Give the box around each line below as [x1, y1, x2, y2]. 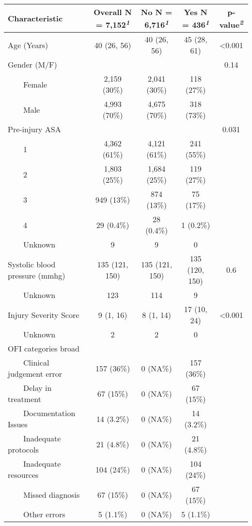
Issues [8, 419, 28, 430]
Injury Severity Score [8, 309, 79, 320]
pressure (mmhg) [8, 269, 65, 281]
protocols [8, 444, 39, 456]
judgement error [8, 368, 63, 380]
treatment [8, 393, 41, 405]
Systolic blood [8, 258, 56, 270]
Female [23, 78, 47, 90]
